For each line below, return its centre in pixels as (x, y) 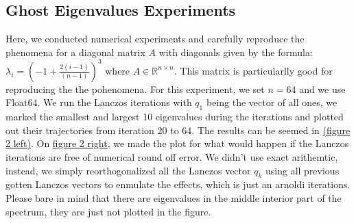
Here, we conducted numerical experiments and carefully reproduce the (155, 39)
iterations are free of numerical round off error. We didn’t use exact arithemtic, (172, 157)
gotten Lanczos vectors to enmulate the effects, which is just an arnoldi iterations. (178, 184)
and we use (322, 89)
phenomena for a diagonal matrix (75, 52)
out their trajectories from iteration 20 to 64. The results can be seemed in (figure (178, 130)
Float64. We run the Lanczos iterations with (99, 102)
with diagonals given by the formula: (236, 52)
